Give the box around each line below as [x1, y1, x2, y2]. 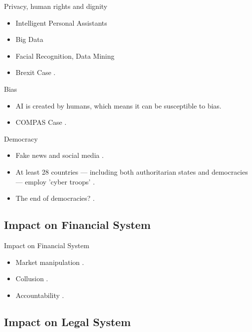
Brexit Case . [15, 67, 56, 77]
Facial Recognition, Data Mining [15, 50, 115, 61]
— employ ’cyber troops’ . [15, 176, 95, 186]
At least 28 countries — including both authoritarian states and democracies [15, 166, 248, 177]
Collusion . [15, 273, 48, 284]
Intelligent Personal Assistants [15, 17, 107, 28]
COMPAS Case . [15, 117, 67, 127]
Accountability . [15, 290, 64, 300]
